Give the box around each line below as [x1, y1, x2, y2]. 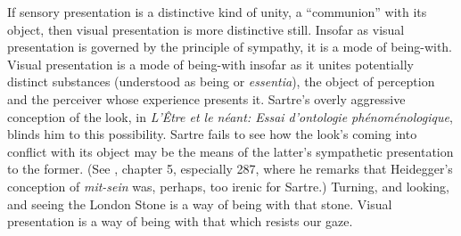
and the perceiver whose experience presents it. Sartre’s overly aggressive [7, 89, 406, 108]
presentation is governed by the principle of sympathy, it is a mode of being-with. [7, 37, 452, 56]
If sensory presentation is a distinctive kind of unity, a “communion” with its [7, 3, 427, 20]
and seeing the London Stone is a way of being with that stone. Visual [7, 194, 392, 213]
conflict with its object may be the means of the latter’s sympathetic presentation [7, 142, 454, 160]
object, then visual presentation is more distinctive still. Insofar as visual [7, 20, 405, 38]
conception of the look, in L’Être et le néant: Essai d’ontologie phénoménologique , [7, 107, 453, 126]
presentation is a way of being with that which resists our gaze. [7, 212, 353, 231]
